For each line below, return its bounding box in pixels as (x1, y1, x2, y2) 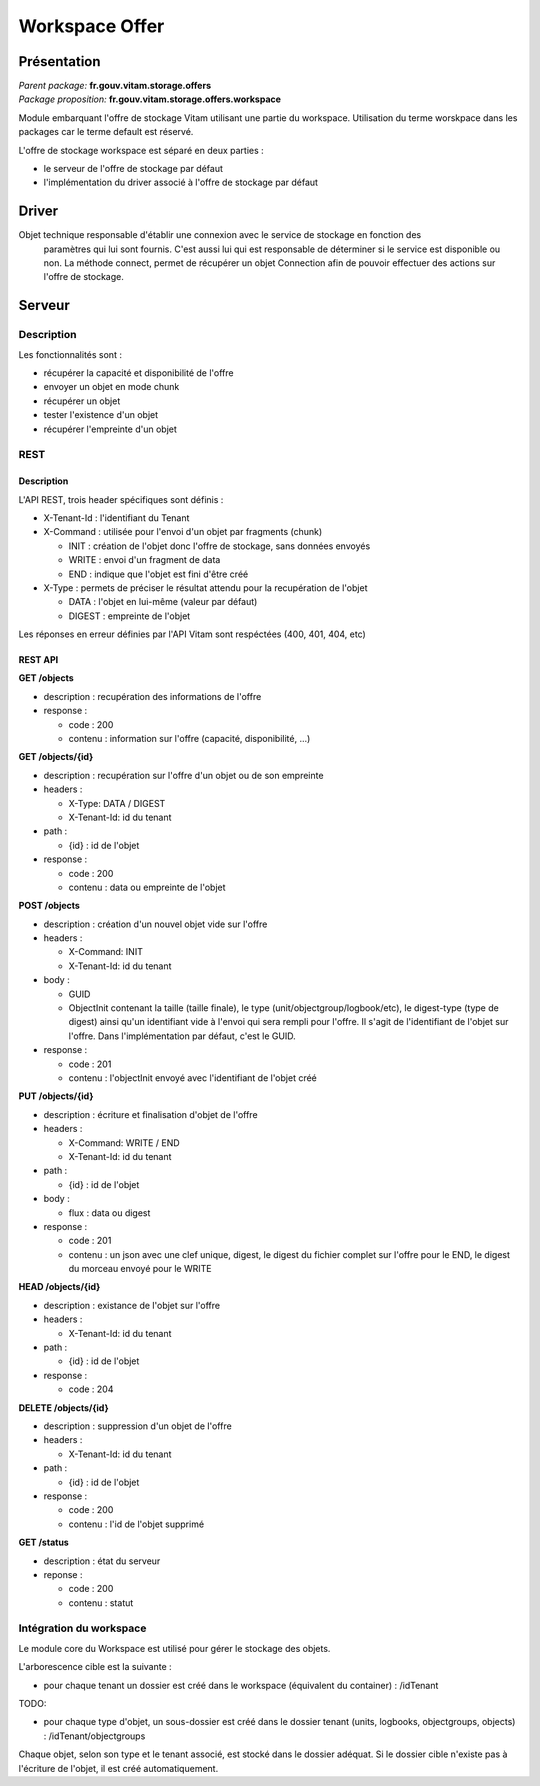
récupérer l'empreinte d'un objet (43, 423, 177, 435)
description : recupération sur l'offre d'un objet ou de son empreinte (43, 769, 324, 781)
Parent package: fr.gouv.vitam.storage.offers (18, 80, 212, 92)
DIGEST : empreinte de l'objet (68, 610, 191, 622)
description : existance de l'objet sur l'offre (43, 1299, 220, 1311)
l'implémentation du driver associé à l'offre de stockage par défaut (43, 176, 319, 189)
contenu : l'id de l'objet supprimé (68, 1518, 205, 1530)
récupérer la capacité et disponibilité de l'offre (43, 367, 234, 379)
